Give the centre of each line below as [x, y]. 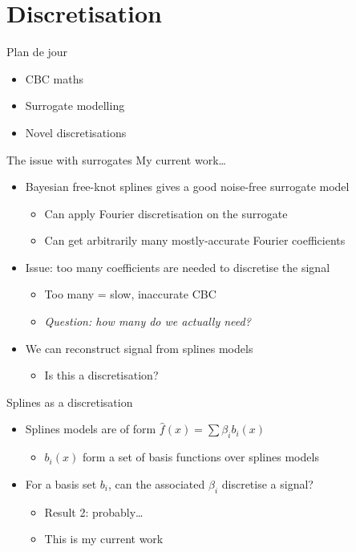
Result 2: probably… [94, 511]
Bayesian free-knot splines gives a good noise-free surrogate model [187, 187]
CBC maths [54, 78]
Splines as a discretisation [70, 402]
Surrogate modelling [75, 106]
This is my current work [104, 539]
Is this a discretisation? [101, 375]
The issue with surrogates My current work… [116, 159]
